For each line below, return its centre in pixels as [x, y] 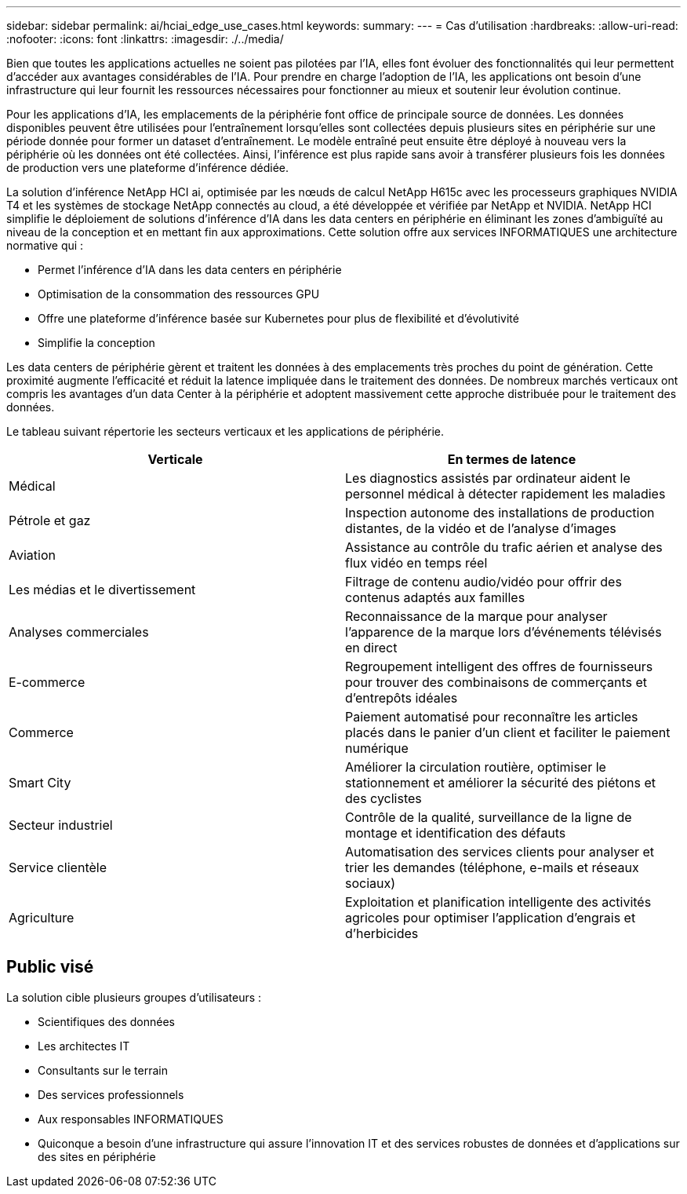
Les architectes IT [84, 1046]
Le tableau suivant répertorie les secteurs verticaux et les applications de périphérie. [225, 431]
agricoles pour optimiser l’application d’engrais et [491, 918]
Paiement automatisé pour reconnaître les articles [492, 717]
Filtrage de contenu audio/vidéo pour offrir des [483, 582]
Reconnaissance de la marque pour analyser [476, 616]
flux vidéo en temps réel [416, 563]
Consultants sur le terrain [103, 1070]
